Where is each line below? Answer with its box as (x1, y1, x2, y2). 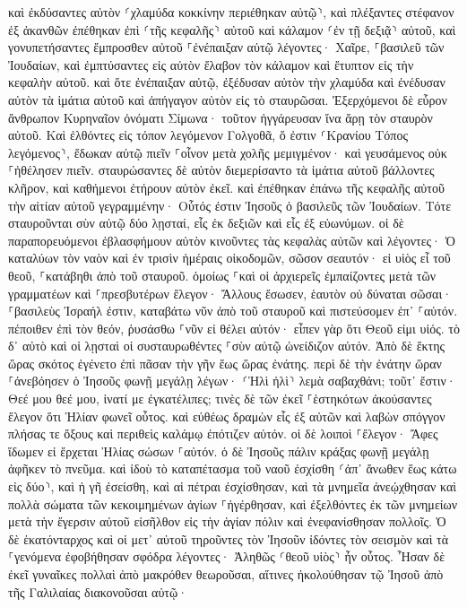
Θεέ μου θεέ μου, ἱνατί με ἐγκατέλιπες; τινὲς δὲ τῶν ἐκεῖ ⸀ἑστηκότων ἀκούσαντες (8, 389, 432, 408)
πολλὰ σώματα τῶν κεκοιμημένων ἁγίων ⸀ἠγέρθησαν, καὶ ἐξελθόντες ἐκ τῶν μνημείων (8, 494, 458, 513)
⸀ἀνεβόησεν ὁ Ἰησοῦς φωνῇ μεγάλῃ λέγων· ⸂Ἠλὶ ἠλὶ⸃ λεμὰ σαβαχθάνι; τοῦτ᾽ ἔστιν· (8, 371, 456, 390)
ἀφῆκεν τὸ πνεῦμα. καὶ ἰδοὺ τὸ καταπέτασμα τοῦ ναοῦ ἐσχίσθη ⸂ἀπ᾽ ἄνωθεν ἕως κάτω (8, 459, 457, 478)
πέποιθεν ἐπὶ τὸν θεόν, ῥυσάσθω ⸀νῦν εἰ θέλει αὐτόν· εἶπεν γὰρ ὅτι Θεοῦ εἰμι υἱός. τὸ (8, 318, 460, 337)
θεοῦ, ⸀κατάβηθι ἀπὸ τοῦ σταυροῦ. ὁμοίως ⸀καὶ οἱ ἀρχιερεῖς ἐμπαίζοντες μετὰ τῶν (8, 265, 436, 284)
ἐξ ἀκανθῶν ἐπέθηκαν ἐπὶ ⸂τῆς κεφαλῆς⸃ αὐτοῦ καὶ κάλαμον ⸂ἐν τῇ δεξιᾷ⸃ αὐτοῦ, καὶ (8, 20, 456, 39)
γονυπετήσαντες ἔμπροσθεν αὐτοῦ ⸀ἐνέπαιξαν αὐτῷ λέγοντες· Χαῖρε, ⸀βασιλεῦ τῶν (8, 38, 445, 56)
